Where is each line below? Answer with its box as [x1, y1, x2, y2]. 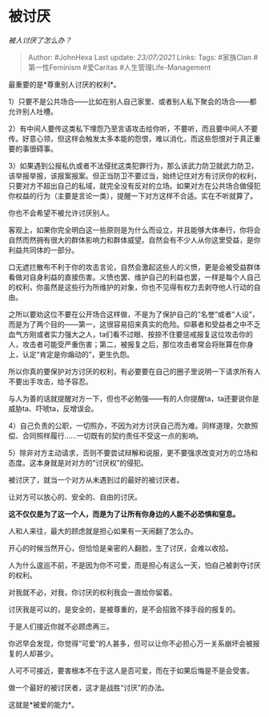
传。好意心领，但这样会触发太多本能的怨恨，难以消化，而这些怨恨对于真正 [8, 133, 254, 143]
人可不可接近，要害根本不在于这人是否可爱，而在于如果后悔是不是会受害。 [8, 666, 254, 675]
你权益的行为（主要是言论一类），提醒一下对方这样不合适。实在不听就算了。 [8, 190, 258, 201]
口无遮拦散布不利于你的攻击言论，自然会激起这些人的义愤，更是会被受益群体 [8, 262, 261, 271]
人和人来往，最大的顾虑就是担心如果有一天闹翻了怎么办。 [8, 526, 198, 536]
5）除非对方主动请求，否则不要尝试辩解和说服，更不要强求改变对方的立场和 [8, 447, 259, 458]
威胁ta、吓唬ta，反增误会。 [8, 403, 98, 413]
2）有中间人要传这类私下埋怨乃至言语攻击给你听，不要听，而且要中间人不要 [8, 124, 259, 133]
